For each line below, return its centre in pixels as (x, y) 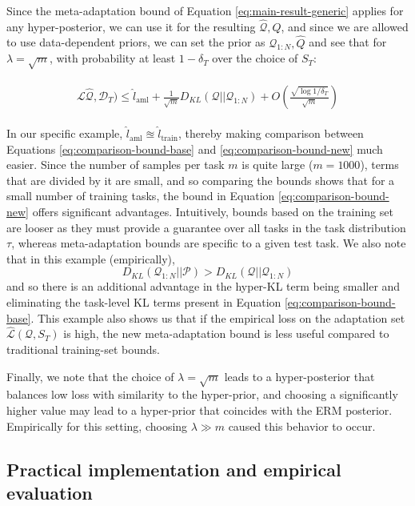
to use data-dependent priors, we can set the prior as (136, 42)
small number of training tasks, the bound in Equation (141, 196)
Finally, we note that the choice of (90, 376)
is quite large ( (277, 165)
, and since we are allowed (345, 26)
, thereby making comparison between (271, 133)
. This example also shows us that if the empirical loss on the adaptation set (218, 317)
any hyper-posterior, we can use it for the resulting (131, 26)
